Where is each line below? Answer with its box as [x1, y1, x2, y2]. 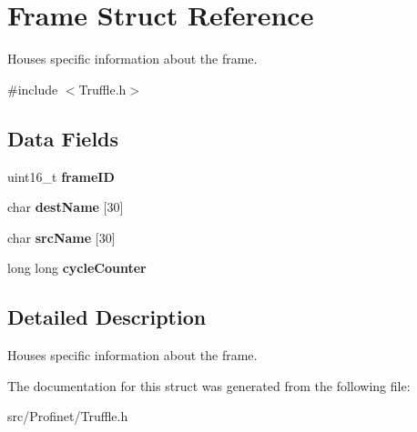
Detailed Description [7, 303, 207, 331]
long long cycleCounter [7, 258, 147, 277]
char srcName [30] [7, 227, 116, 246]
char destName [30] [7, 197, 124, 216]
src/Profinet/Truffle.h [7, 407, 128, 426]
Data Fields [7, 124, 119, 152]
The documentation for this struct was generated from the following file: [7, 376, 411, 395]
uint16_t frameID [7, 166, 115, 186]
